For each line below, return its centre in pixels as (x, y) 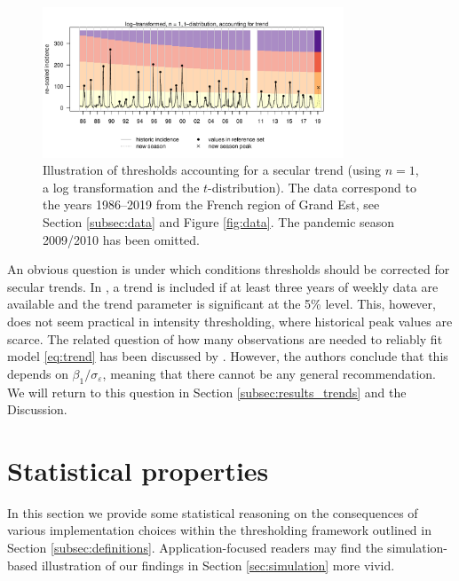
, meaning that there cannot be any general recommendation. (269, 373)
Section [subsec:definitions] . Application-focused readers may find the (195, 548)
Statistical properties (138, 470)
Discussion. (37, 409)
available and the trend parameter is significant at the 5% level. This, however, (222, 304)
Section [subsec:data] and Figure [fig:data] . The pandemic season (219, 221)
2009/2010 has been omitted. (122, 239)
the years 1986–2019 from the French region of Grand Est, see (211, 204)
